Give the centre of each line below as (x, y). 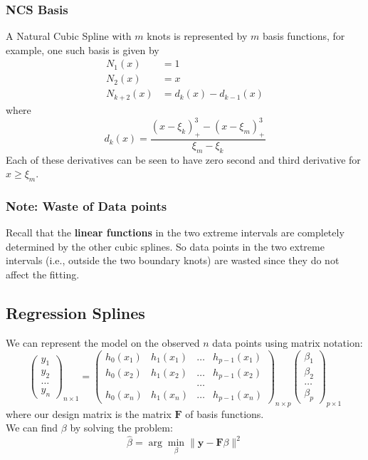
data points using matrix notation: (288, 342)
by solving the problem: (121, 428)
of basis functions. (225, 413)
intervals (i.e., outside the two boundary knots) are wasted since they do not (173, 260)
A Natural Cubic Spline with (69, 36)
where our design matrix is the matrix (89, 413)
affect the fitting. (43, 275)
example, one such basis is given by (83, 49)
